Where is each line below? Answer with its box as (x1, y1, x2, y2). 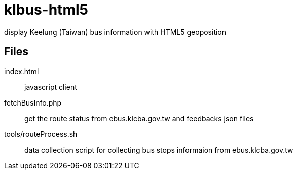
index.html (4, 66, 39, 76)
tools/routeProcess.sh (4, 129, 78, 138)
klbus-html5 (4, 1, 88, 18)
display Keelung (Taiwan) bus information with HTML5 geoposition (4, 27, 227, 37)
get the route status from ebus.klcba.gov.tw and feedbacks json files (24, 114, 254, 123)
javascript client (24, 82, 77, 91)
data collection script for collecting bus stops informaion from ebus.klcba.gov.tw (24, 145, 293, 154)
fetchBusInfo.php (4, 98, 62, 107)
